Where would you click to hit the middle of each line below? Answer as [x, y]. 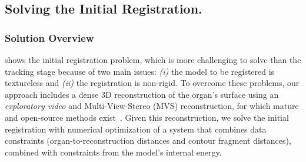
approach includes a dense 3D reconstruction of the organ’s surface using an [142, 94]
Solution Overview [49, 37]
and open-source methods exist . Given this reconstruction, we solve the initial [147, 117]
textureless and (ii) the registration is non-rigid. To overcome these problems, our [152, 83]
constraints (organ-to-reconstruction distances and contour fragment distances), [148, 140]
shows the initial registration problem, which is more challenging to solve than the [153, 59]
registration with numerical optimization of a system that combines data [136, 129]
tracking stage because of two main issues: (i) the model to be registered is [140, 71]
